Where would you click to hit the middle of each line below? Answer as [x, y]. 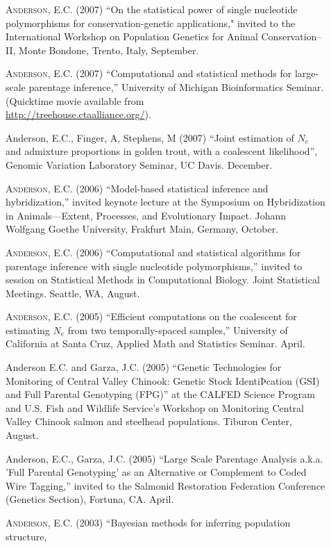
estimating [28, 330]
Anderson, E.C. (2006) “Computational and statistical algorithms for [153, 252]
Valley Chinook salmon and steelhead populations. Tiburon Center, [149, 421]
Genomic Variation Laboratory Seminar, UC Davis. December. [139, 164]
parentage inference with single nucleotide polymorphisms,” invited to [154, 266]
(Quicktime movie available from [75, 100]
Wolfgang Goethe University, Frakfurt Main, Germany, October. [142, 229]
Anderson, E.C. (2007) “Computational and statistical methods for [149, 73]
